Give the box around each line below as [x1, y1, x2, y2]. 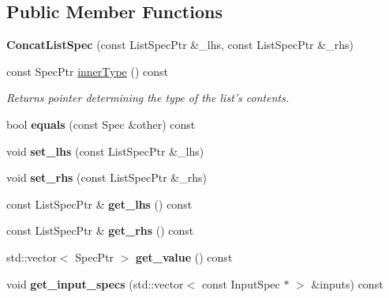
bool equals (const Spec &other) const [6, 115, 196, 132]
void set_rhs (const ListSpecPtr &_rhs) [6, 169, 207, 186]
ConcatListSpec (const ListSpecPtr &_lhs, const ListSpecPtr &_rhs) [6, 36, 353, 53]
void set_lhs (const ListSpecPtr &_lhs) [6, 142, 204, 159]
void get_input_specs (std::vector [6, 275, 184, 292]
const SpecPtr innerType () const [6, 62, 169, 79]
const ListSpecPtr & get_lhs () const [6, 195, 193, 212]
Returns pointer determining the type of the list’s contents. [6, 89, 290, 106]
